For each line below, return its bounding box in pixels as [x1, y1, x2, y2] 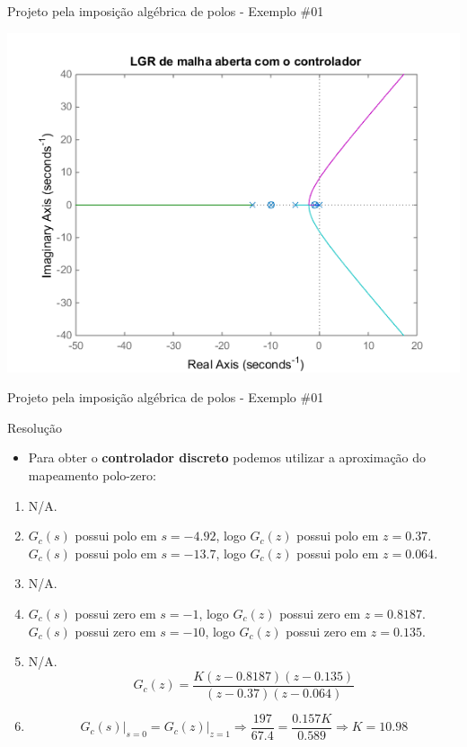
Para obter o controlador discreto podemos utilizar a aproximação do [28, 448, 427, 467]
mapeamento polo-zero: [28, 465, 156, 484]
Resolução [7, 417, 62, 436]
